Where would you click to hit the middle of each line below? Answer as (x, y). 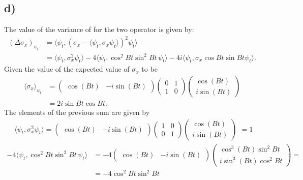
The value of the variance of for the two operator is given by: (99, 29)
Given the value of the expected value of (67, 69)
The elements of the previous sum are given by (77, 112)
